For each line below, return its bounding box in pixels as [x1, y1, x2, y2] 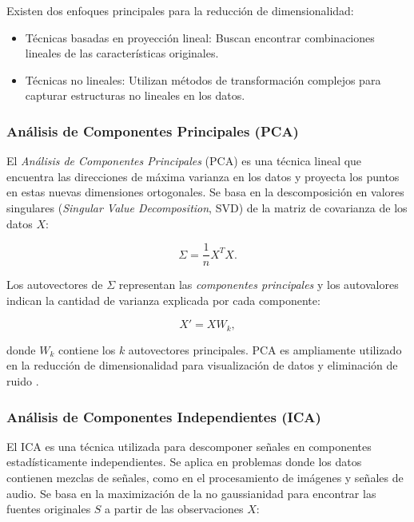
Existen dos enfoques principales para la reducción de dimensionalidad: [6, 2, 354, 18]
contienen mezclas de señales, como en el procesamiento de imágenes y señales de [6, 469, 404, 486]
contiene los [58, 341, 116, 358]
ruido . [6, 373, 39, 390]
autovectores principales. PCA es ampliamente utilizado [128, 341, 402, 358]
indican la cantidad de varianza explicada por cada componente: [6, 291, 320, 308]
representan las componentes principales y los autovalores [118, 276, 399, 293]
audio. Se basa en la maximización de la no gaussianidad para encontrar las [6, 484, 376, 501]
